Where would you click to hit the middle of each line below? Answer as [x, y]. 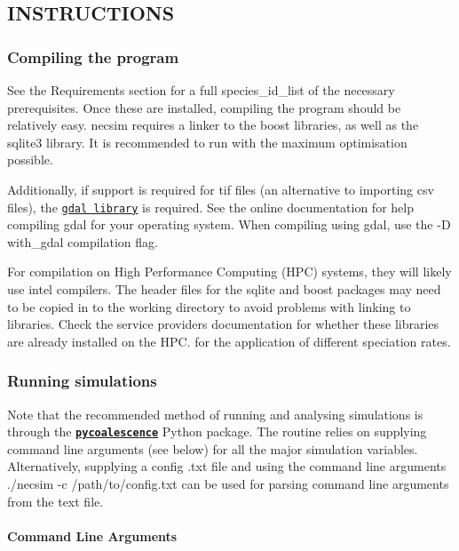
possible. [30, 160]
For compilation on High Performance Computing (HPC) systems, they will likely [229, 272]
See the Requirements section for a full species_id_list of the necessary [201, 90]
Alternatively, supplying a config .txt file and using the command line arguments [227, 466]
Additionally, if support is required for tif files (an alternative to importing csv [221, 189]
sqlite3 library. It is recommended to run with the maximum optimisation [207, 142]
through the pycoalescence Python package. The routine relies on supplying [217, 431]
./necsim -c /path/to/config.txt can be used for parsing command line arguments [228, 484]
